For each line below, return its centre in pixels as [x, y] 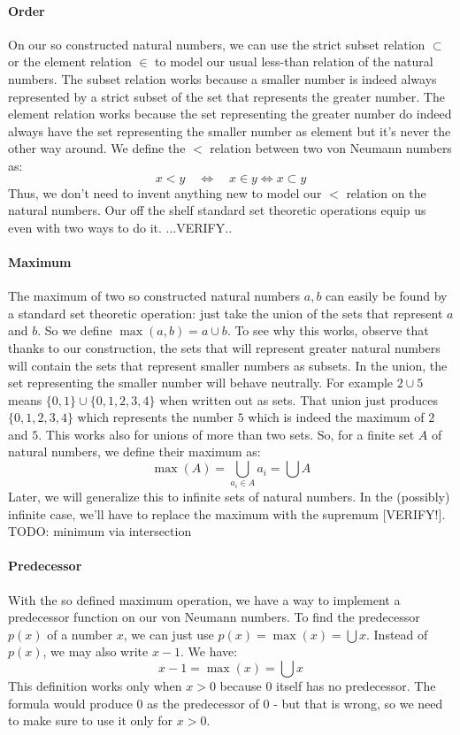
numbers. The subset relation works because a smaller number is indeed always [222, 78]
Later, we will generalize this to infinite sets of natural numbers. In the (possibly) [229, 497]
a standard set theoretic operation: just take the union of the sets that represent [226, 313]
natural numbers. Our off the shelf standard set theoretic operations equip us [217, 210]
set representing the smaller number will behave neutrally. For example [201, 383]
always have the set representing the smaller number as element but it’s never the [230, 130]
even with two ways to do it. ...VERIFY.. [120, 227]
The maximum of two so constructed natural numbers [154, 296]
